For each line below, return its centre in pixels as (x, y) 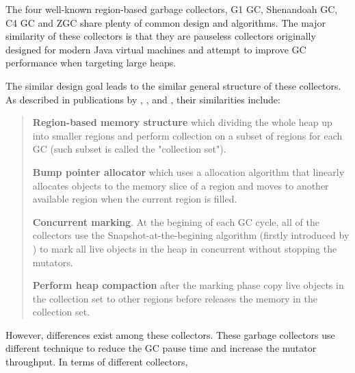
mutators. (53, 262)
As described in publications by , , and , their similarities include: (143, 99)
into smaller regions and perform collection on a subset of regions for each (187, 135)
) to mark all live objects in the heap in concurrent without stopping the (185, 248)
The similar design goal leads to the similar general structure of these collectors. (173, 85)
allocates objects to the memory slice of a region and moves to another (181, 185)
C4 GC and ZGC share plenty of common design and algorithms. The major (166, 22)
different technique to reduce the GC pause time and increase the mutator (161, 348)
